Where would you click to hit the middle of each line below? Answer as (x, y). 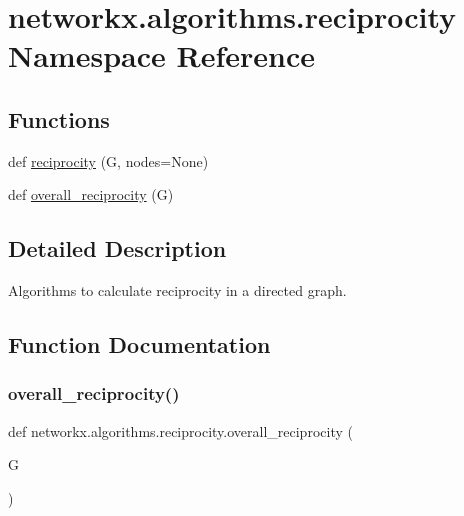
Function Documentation (139, 344)
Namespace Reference (161, 55)
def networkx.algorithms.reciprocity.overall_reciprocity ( (180, 430)
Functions (59, 118)
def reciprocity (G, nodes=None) (108, 160)
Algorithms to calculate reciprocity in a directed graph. (177, 290)
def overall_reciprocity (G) (91, 194)
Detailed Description (117, 248)
